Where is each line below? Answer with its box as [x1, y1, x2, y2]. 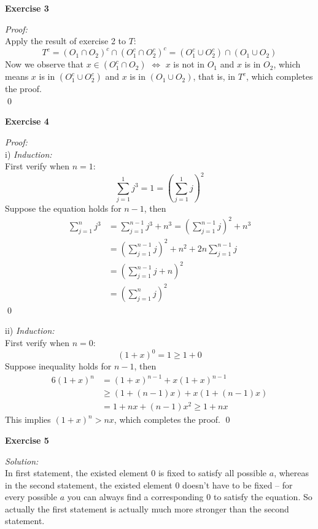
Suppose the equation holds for [5, 202, 122, 215]
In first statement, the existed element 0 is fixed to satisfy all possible [5, 466, 267, 479]
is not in [173, 58, 204, 71]
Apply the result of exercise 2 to [5, 34, 126, 47]
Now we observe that [5, 58, 84, 71]
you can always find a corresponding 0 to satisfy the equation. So [67, 490, 312, 503]
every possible [5, 490, 57, 503]
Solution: [5, 454, 39, 467]
